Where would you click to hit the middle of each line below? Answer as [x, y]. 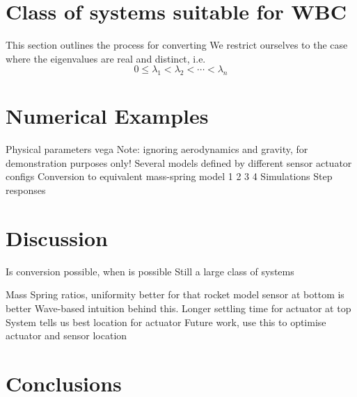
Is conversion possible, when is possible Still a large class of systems [150, 271]
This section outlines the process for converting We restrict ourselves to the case [177, 45]
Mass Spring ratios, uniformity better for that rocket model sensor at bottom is [175, 294]
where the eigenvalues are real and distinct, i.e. [106, 58]
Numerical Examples [107, 116]
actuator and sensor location [66, 335]
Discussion [57, 237]
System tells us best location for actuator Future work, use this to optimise [166, 322]
